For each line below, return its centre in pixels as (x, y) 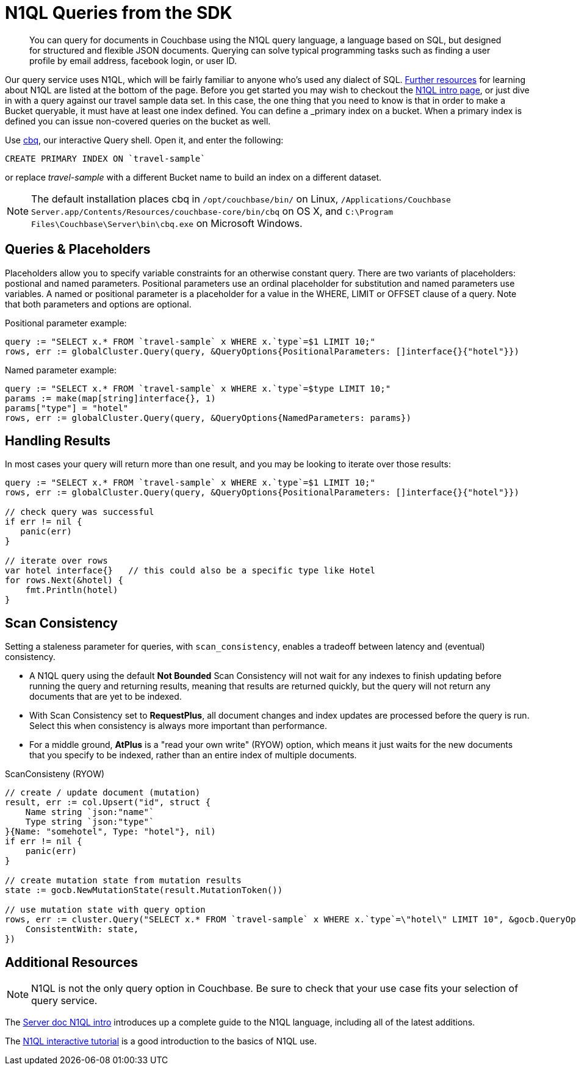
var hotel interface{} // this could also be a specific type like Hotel (190, 571)
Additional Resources (71, 962)
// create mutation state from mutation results (123, 881)
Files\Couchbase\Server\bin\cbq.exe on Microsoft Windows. (167, 223)
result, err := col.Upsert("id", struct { (108, 802)
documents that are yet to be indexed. (106, 697)
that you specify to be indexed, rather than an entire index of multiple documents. (193, 755)
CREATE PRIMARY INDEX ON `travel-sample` (105, 158)
